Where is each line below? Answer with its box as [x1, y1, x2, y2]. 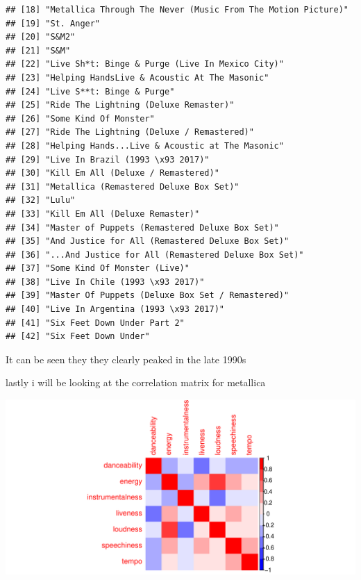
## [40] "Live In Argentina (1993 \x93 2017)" [6, 304, 224, 315]
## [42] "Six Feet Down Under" [6, 331, 150, 342]
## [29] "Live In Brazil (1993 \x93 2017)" [6, 154, 210, 165]
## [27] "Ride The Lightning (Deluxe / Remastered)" [6, 127, 254, 138]
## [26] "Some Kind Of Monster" [6, 113, 155, 124]
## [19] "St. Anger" [6, 18, 101, 28]
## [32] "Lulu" [6, 195, 76, 206]
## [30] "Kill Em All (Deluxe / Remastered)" [6, 168, 219, 179]
